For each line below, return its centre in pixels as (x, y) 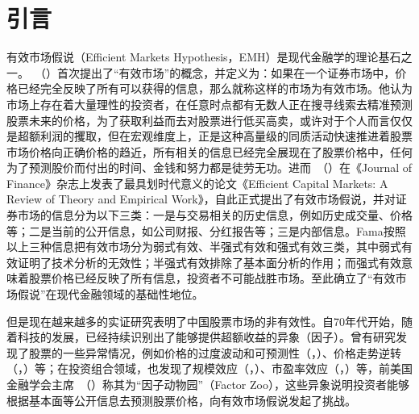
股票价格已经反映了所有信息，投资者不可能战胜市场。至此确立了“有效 (212, 278)
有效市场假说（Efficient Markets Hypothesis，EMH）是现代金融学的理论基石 (204, 57)
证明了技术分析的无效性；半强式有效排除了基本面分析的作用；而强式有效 (209, 262)
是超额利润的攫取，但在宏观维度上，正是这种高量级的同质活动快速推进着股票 (209, 136)
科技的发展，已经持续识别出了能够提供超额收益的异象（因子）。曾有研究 (206, 337)
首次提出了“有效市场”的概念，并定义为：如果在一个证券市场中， (226, 72)
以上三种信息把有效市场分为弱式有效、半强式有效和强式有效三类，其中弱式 (204, 247)
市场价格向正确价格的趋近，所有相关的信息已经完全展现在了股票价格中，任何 (209, 151)
